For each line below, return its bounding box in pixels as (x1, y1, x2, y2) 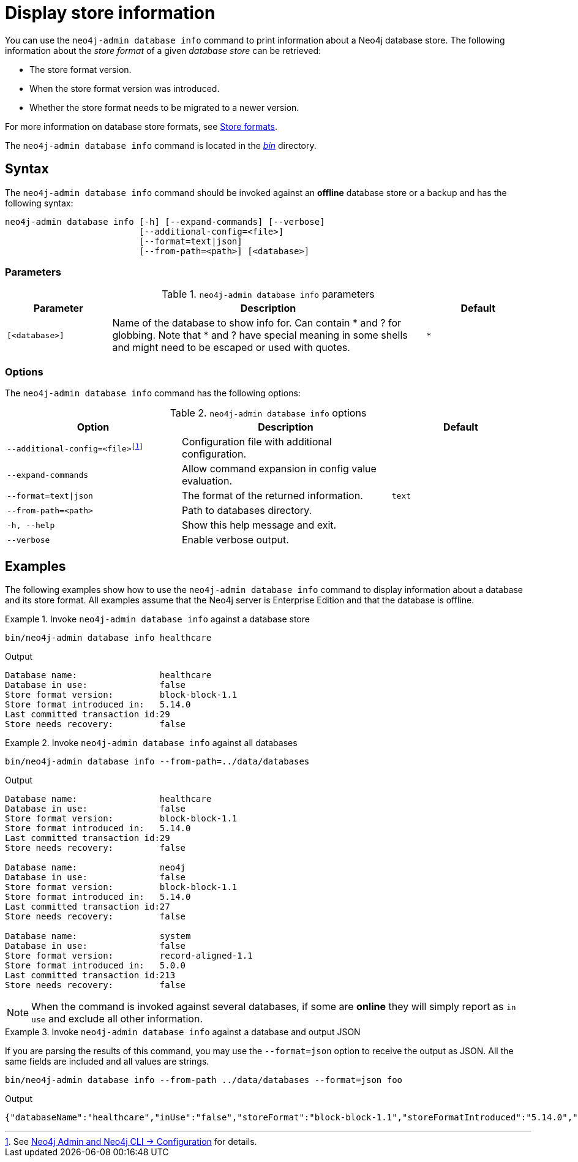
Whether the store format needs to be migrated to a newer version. (29, 102, 299, 113)
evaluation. (181, 475, 232, 488)
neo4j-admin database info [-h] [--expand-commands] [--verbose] (5, 216, 325, 227)
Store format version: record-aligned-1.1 (5, 950, 253, 960)
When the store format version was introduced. (29, 83, 220, 94)
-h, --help (7, 520, 55, 530)
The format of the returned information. (181, 489, 363, 502)
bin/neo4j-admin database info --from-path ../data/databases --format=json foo (5, 1074, 403, 1085)
